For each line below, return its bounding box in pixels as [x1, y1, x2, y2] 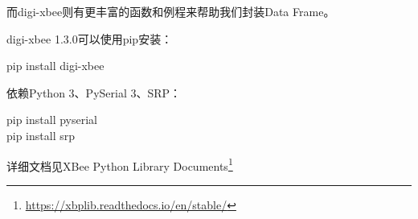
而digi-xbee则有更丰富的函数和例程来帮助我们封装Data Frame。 [6, 3, 335, 19]
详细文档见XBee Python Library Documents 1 [6, 155, 233, 174]
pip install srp [6, 126, 75, 143]
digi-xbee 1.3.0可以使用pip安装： [6, 30, 173, 47]
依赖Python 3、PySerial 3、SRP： [6, 84, 182, 101]
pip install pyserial [6, 111, 97, 128]
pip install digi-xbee [6, 57, 104, 74]
